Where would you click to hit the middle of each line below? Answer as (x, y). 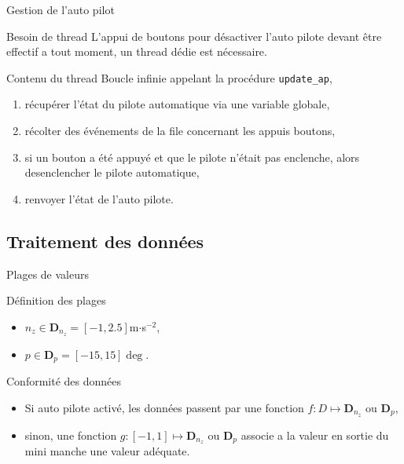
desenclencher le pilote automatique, (112, 172)
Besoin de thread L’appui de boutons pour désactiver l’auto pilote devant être (194, 36)
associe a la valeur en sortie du (315, 435)
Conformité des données (64, 381)
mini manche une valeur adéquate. (107, 451)
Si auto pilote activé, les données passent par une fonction (164, 407)
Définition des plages (56, 300)
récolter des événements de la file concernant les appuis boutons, (180, 131)
